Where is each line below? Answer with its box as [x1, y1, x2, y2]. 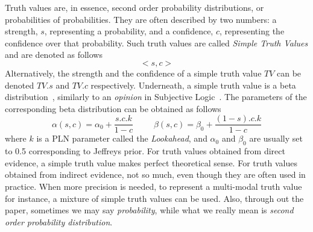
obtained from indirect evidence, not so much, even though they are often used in [5, 168, 306, 181]
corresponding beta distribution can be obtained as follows [5, 102, 221, 114]
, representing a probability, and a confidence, [44, 25, 213, 37]
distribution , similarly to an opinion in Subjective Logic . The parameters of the [5, 90, 307, 103]
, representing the [220, 25, 285, 37]
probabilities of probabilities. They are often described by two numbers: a [5, 13, 277, 25]
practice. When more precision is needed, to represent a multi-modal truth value [5, 180, 302, 192]
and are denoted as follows [5, 48, 103, 61]
